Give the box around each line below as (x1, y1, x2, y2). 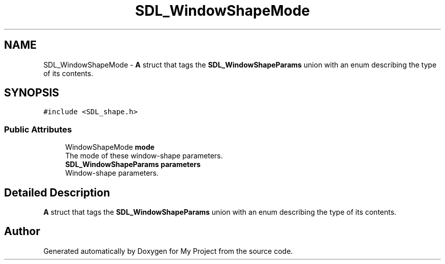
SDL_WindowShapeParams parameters (65, 160, 201, 169)
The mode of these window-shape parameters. (65, 151, 223, 160)
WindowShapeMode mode (65, 143, 155, 152)
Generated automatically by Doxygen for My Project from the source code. (43, 246, 293, 255)
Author (4, 225, 40, 238)
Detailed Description (4, 186, 110, 199)
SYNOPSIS (4, 86, 59, 100)
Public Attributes (4, 124, 72, 135)
